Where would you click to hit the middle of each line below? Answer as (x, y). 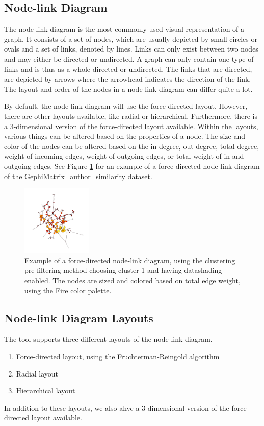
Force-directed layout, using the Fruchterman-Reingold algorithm (118, 356)
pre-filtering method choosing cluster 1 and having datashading (123, 270)
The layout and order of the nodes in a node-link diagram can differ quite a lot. (128, 89)
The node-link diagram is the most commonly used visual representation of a (124, 29)
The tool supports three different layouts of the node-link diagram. (108, 339)
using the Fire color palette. (68, 290)
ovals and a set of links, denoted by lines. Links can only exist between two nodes (131, 49)
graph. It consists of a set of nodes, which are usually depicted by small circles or (131, 39)
